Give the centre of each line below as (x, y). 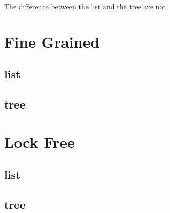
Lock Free (39, 142)
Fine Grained (52, 41)
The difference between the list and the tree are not (85, 6)
